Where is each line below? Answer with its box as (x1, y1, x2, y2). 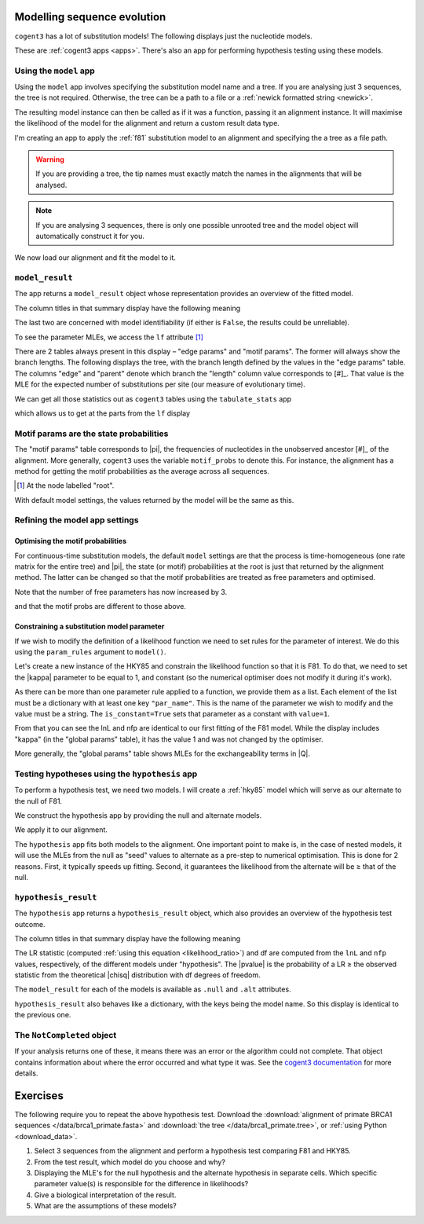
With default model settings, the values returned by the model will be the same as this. (14, 495, 294, 504)
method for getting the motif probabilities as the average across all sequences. (14, 466, 270, 475)
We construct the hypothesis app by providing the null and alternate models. (14, 811, 262, 820)
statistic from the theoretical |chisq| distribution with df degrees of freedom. (14, 970, 261, 980)
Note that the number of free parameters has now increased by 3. (14, 587, 228, 596)
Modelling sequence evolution (14, 10, 166, 24)
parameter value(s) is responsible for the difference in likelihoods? (34, 1179, 249, 1189)
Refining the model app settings (14, 515, 139, 526)
